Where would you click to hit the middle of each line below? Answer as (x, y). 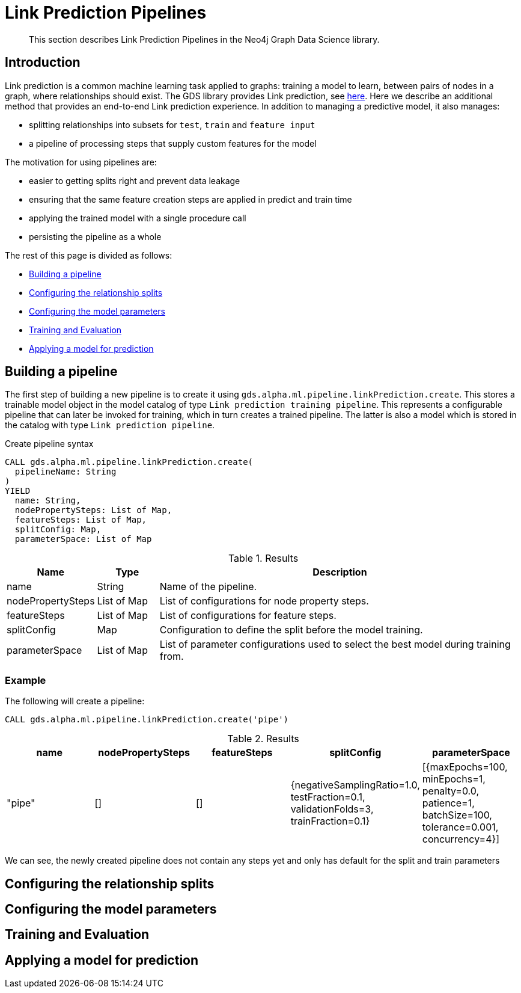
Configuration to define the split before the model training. (291, 630)
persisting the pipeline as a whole (95, 236)
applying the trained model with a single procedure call (138, 218)
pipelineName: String (66, 472)
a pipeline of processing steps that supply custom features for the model (173, 143)
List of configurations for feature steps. (248, 616)
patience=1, (448, 803)
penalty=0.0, (451, 791)
